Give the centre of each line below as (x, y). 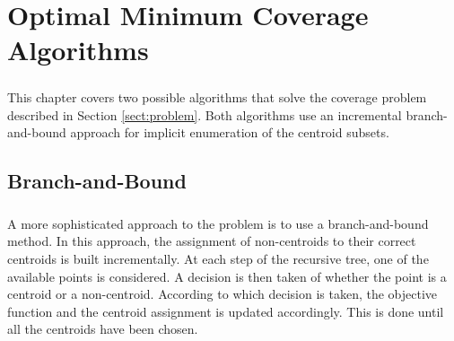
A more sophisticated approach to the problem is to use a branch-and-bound (218, 223)
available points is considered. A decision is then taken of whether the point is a (227, 276)
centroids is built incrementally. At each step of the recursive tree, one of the (218, 259)
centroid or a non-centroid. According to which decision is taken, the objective (223, 294)
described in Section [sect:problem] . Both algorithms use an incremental (205, 114)
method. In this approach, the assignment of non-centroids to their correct (212, 241)
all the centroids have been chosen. (103, 329)
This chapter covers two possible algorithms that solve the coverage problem (217, 96)
